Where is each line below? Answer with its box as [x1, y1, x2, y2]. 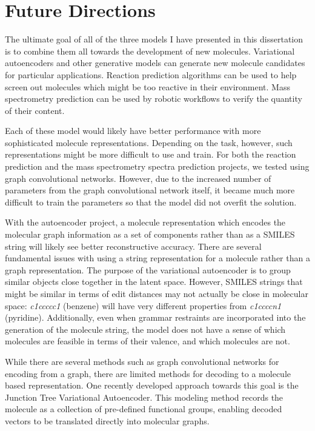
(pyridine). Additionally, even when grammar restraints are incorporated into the [5, 311, 306, 324]
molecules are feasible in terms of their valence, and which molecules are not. [5, 335, 290, 347]
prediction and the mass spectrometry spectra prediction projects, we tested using [5, 160, 310, 173]
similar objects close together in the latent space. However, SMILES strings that [5, 275, 303, 288]
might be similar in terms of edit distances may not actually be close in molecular [5, 287, 308, 299]
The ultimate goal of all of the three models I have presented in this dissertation [5, 33, 303, 45]
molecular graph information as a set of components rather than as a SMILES [5, 228, 295, 241]
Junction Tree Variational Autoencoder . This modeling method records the [5, 390, 283, 403]
